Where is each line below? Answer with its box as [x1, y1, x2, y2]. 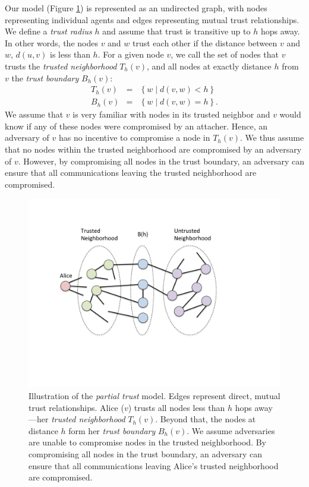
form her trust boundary [68, 424, 156, 437]
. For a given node [97, 48, 164, 61]
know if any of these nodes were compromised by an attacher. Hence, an [5, 119, 268, 132]
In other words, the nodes [5, 36, 98, 49]
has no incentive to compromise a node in [58, 131, 210, 144]
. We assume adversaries [187, 424, 275, 437]
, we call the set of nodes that [171, 48, 279, 61]
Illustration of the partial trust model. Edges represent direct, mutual [29, 389, 280, 401]
